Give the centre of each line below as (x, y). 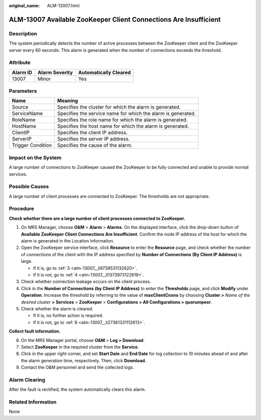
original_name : (24, 6)
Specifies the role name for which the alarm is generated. (123, 120)
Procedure (22, 209)
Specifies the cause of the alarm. (95, 145)
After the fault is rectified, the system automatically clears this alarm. (77, 389)
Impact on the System (35, 158)
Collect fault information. (35, 331)
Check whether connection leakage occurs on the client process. (86, 282)
